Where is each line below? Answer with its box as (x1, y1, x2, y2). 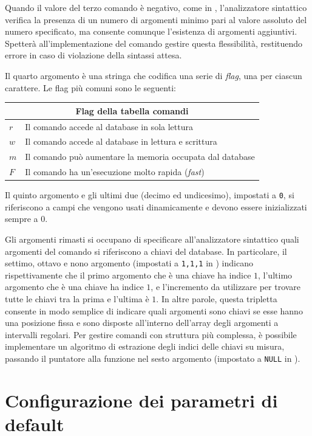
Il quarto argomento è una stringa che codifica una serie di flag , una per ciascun (5, 69, 302, 81)
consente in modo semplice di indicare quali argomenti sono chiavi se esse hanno (5, 304, 303, 317)
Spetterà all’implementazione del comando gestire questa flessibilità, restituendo (5, 36, 303, 49)
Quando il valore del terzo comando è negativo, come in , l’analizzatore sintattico (5, 1, 307, 13)
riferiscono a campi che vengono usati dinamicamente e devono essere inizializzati (5, 200, 307, 213)
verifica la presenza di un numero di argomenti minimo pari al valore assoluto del (5, 13, 307, 26)
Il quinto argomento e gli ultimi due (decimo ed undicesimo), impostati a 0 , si (5, 189, 294, 201)
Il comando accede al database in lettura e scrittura (25, 135, 217, 148)
